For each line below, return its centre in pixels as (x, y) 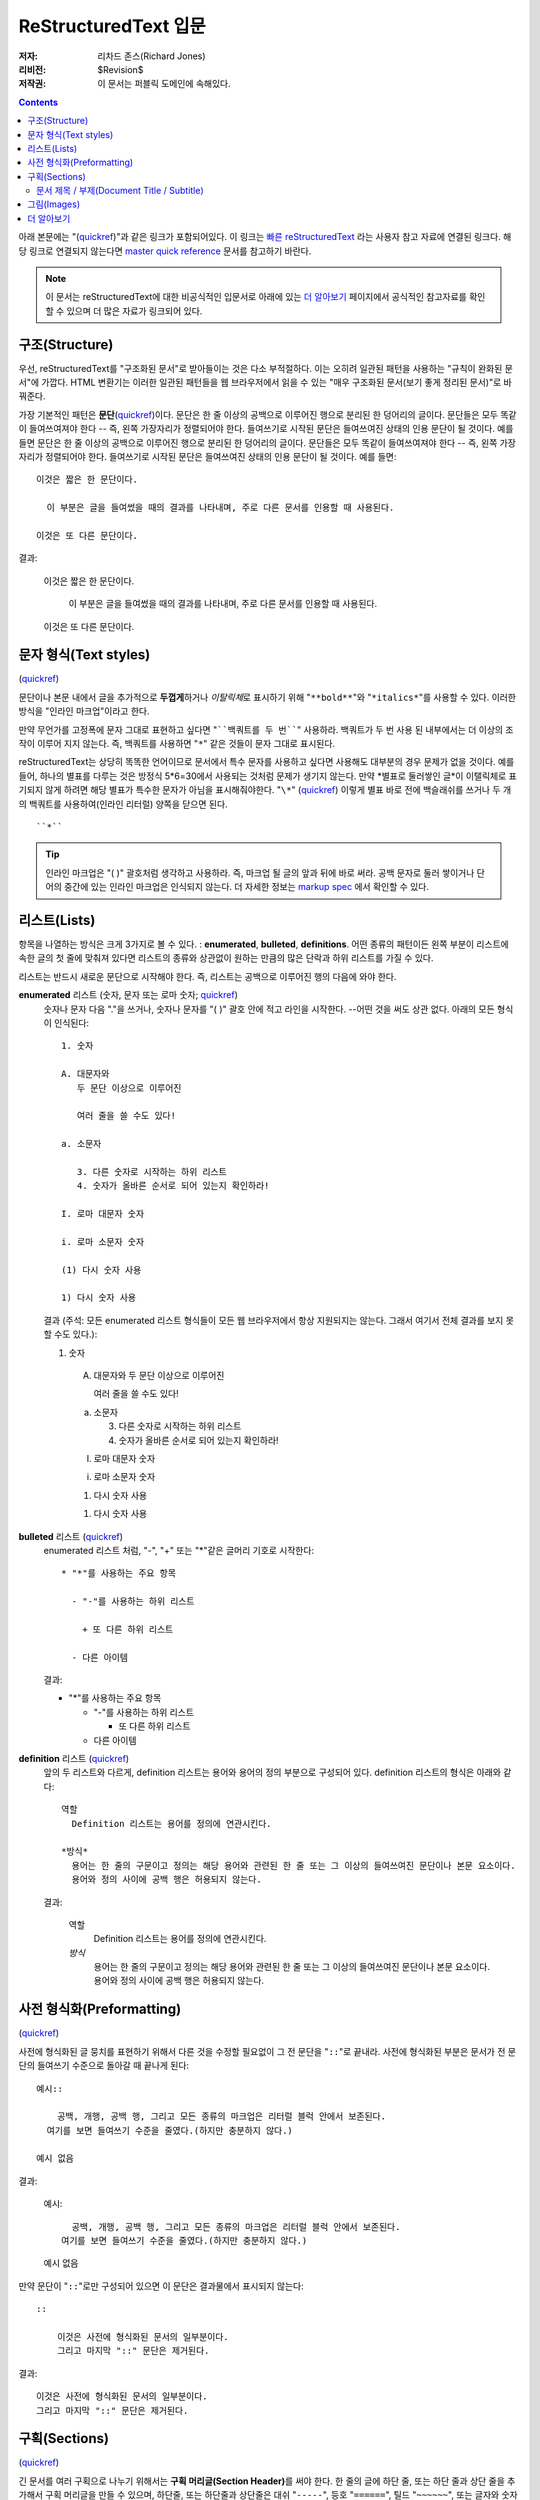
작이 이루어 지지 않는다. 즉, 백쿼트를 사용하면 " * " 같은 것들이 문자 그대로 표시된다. (176, 744)
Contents (38, 102)
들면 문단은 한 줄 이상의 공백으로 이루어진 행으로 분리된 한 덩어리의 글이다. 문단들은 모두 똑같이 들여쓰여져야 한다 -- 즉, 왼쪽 (258, 442)
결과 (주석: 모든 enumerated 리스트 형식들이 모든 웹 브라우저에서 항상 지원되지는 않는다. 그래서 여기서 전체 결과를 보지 (273, 1320)
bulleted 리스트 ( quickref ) (71, 1536)
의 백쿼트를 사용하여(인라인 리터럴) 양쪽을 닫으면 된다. (123, 804)
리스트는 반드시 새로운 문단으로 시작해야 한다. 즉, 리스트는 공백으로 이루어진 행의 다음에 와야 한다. (207, 976)
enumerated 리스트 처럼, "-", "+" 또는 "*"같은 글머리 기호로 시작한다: (179, 1550)
